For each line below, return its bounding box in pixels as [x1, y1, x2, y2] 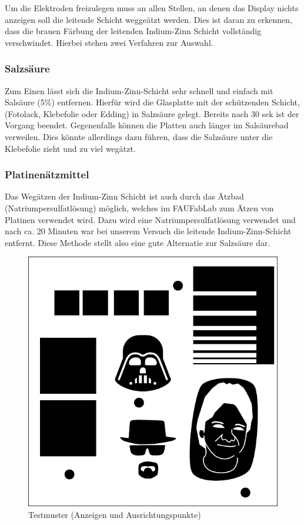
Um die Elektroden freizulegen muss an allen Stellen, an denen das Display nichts [5, 2, 299, 14]
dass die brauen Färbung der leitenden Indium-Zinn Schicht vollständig [5, 25, 262, 37]
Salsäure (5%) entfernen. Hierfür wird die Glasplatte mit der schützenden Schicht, [5, 96, 300, 108]
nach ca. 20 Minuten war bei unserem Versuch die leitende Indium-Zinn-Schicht [5, 225, 292, 237]
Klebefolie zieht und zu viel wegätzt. [5, 142, 136, 154]
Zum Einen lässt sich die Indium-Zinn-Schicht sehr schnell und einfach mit [5, 84, 273, 97]
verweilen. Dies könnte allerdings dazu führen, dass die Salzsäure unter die [5, 130, 273, 142]
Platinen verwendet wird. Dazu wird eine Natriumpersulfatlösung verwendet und [5, 213, 296, 225]
